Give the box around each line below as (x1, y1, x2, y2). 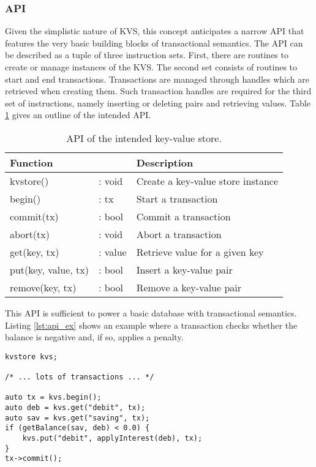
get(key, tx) (10, 244, 59, 259)
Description (136, 155, 194, 170)
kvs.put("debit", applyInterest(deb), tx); (22, 434, 203, 443)
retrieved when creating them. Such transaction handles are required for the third (5, 84, 312, 97)
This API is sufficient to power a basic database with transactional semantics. (5, 306, 297, 319)
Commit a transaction (136, 209, 231, 223)
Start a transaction (136, 191, 218, 206)
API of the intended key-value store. (66, 130, 222, 145)
